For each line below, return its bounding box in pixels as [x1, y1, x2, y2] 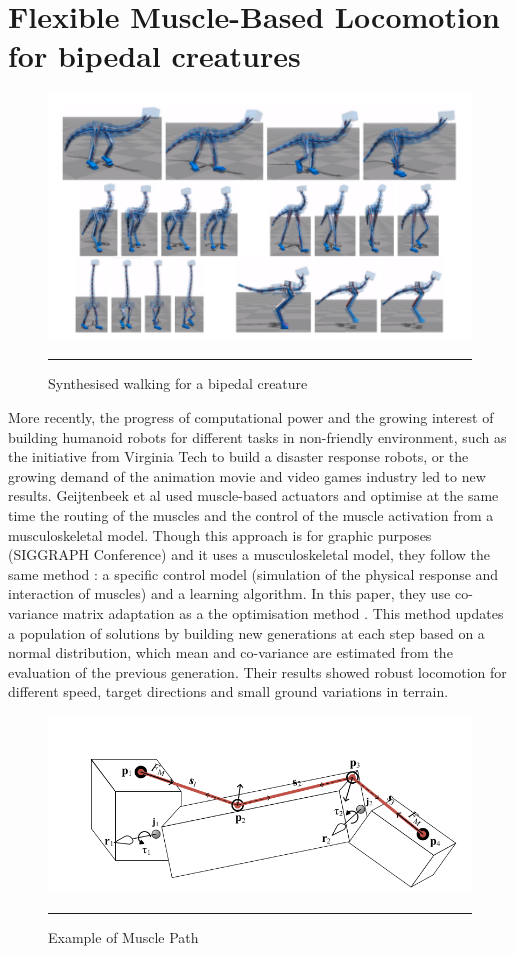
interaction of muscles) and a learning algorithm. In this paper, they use [8, 583, 451, 604]
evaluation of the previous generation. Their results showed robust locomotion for [8, 661, 507, 682]
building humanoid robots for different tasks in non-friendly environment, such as [8, 426, 507, 447]
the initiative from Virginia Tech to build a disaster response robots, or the [8, 446, 469, 467]
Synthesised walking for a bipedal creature [48, 373, 308, 394]
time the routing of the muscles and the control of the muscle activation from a [8, 504, 494, 525]
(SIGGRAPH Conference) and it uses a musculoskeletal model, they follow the [8, 544, 490, 565]
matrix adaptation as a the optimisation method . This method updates [62, 602, 504, 623]
